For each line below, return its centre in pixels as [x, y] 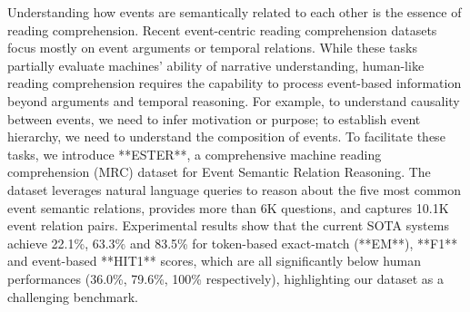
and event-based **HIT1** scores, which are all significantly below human [214, 261]
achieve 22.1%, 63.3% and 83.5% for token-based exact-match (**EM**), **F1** [233, 243]
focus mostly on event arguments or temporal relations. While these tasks [212, 48]
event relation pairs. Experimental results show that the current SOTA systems [228, 225]
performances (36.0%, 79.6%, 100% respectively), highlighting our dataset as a [225, 278]
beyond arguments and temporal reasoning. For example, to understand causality [234, 100]
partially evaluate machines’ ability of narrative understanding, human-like [216, 65]
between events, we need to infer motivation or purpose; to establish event [214, 118]
